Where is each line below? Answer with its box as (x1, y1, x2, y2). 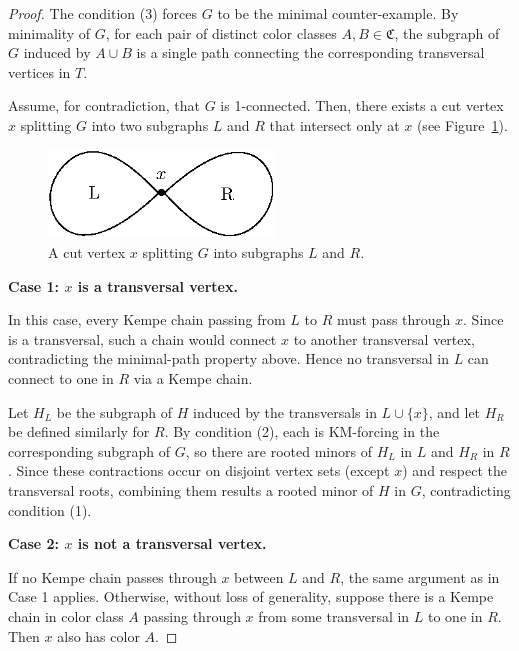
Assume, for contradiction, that (8, 95, 200, 116)
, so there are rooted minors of (185, 440, 372, 461)
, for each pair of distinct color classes (105, 22, 337, 43)
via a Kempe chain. (133, 368, 253, 388)
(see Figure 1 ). (416, 114, 508, 135)
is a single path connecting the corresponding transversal (136, 42, 485, 63)
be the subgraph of (56, 401, 173, 422)
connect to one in (8, 368, 114, 388)
